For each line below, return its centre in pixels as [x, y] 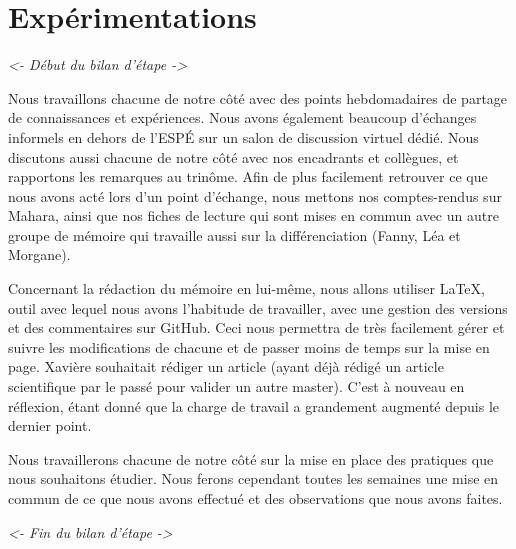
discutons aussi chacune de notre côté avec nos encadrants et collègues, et [233, 156]
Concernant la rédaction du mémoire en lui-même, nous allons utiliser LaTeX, [246, 288]
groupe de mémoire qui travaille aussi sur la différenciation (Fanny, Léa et [234, 234]
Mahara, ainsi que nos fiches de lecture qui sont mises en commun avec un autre [253, 215]
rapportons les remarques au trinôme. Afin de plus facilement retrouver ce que [248, 176]
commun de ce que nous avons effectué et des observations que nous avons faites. [255, 498]
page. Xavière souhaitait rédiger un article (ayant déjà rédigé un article [226, 366]
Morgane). [39, 254]
